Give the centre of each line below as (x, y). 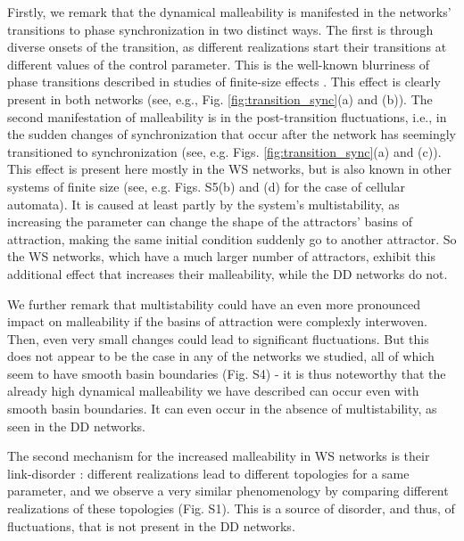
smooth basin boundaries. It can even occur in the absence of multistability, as (222, 409)
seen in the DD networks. (76, 426)
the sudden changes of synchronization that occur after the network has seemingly (232, 134)
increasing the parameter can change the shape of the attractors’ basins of (210, 221)
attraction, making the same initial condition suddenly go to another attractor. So (232, 238)
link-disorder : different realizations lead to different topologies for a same (208, 473)
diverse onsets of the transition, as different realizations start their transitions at (227, 47)
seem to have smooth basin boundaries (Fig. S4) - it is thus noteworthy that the (227, 373)
